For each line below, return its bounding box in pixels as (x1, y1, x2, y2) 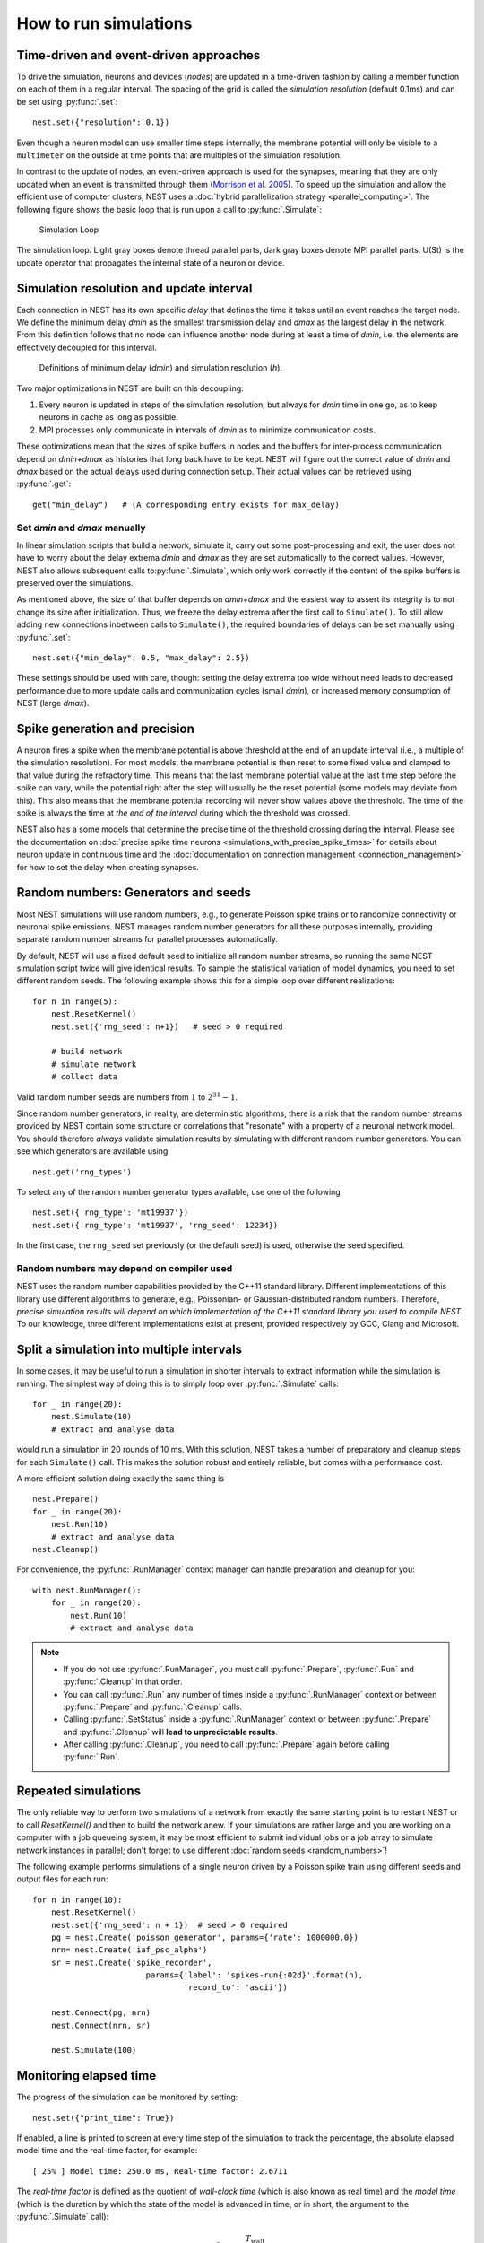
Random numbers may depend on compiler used (16, 1261, 233, 1274)
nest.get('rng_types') (32, 1166, 133, 1177)
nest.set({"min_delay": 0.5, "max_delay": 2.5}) (32, 653, 250, 663)
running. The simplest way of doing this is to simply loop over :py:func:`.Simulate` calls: (16, 1378, 340, 1389)
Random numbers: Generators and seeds (16, 885, 251, 901)
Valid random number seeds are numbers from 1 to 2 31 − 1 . (16, 1090, 238, 1103)
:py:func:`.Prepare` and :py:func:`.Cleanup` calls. (63, 1701, 243, 1712)
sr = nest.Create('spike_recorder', (50, 1957, 212, 1968)
